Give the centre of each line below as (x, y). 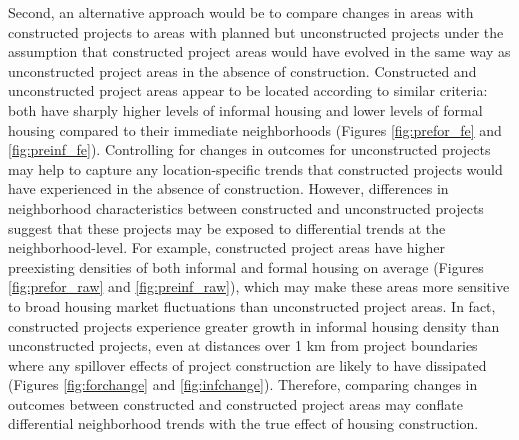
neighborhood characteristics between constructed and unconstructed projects (246, 207)
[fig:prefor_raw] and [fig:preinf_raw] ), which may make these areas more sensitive (259, 286)
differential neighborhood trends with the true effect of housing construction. (243, 423)
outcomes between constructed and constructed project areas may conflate (236, 403)
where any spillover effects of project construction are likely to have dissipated (247, 364)
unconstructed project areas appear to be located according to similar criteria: (248, 90)
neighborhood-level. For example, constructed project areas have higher (226, 247)
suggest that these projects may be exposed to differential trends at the (227, 227)
